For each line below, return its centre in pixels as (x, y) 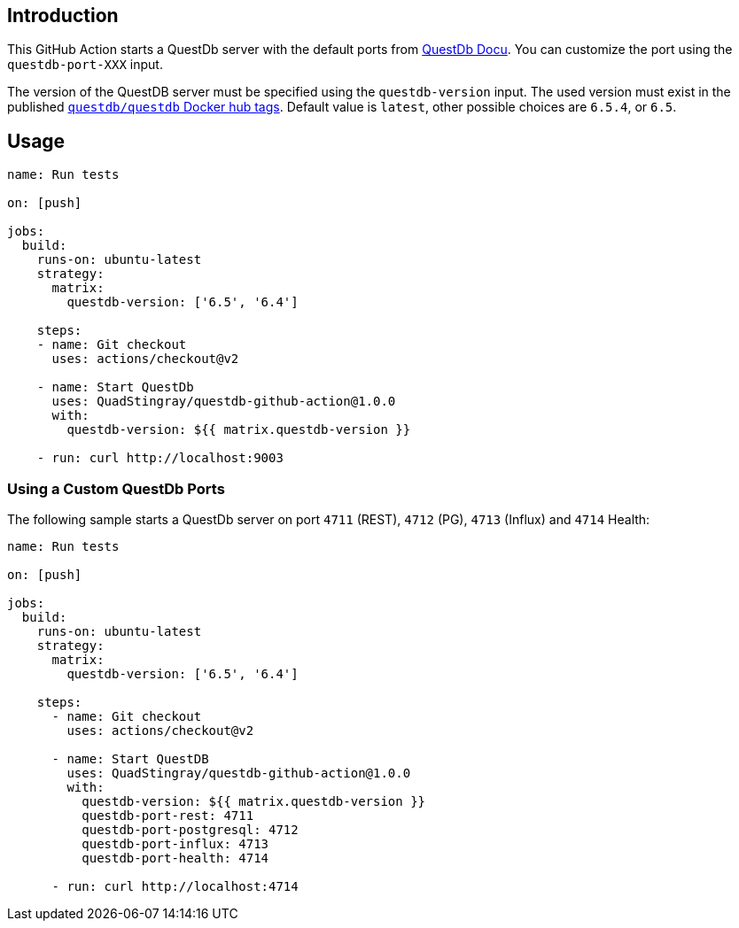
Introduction (63, 15)
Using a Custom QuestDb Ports (116, 488)
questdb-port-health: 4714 (175, 858)
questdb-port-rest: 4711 (168, 816)
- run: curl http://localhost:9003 (160, 458)
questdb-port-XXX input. (85, 65)
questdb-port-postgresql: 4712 (190, 830)
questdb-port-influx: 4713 (175, 844)
